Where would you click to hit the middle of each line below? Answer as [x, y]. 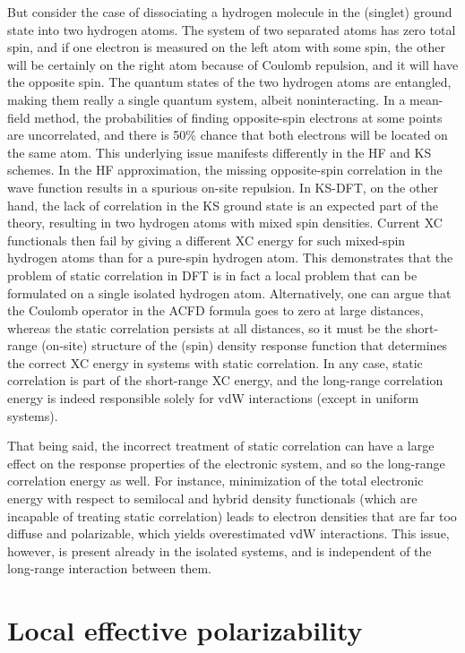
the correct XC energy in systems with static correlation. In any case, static [215, 362]
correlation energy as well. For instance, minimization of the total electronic [215, 481]
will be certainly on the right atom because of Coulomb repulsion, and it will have [233, 64]
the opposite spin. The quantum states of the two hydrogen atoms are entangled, [229, 82]
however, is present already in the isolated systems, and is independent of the [220, 550]
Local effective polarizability [185, 630]
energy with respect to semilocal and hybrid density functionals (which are [212, 498]
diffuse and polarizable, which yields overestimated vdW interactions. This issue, [228, 533]
